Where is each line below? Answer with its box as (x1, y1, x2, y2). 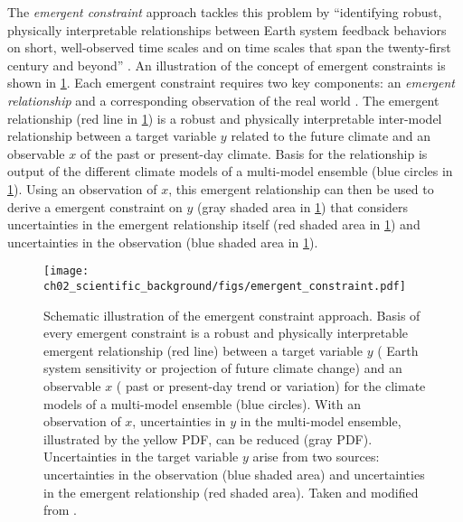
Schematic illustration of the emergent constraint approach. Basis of (43, 305, 420, 324)
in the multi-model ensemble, (240, 412, 402, 431)
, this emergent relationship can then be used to (168, 179, 434, 198)
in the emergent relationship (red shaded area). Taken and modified (43, 482, 419, 501)
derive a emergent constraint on (7, 197, 183, 216)
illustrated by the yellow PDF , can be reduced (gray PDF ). (43, 429, 373, 448)
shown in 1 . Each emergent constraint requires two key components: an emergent (7, 73, 455, 92)
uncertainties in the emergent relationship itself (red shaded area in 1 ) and (7, 215, 420, 234)
